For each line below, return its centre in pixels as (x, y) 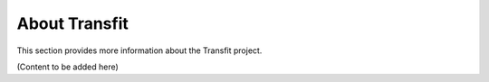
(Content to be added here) (68, 67)
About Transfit (72, 23)
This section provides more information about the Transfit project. (139, 50)
